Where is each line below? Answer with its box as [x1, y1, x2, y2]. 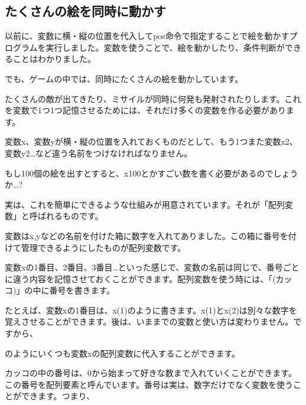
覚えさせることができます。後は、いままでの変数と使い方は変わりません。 [5, 315, 294, 328]
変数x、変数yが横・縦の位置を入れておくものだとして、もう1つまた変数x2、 [5, 135, 298, 148]
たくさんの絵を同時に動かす [5, 2, 166, 20]
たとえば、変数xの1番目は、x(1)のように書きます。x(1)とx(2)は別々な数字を [5, 303, 297, 316]
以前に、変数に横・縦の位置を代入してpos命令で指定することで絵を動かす [5, 30, 289, 42]
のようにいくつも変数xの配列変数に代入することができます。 [5, 347, 240, 359]
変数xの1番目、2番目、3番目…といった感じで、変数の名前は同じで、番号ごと [5, 261, 300, 273]
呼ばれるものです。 [29, 210, 103, 222]
